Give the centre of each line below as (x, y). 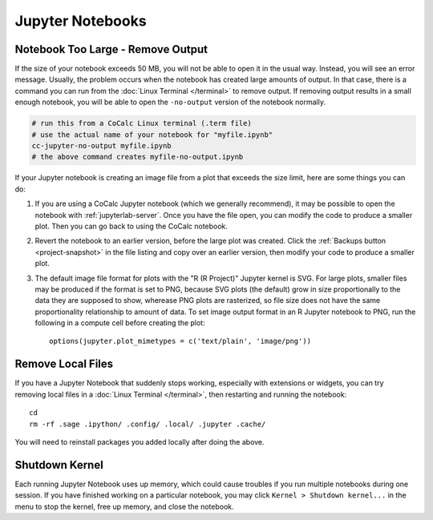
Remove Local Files (64, 364)
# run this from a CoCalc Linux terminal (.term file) (142, 123)
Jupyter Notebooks (81, 21)
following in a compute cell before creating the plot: (120, 323)
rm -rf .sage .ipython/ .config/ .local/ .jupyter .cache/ (148, 424)
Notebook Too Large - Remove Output (111, 49)
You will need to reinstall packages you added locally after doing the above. (140, 441)
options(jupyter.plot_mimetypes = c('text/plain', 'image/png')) (180, 341)
